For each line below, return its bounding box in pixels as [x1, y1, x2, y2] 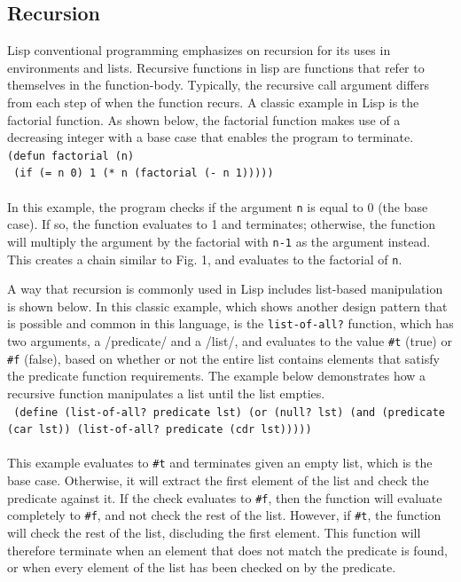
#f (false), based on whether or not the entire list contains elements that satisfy [7, 349, 440, 367]
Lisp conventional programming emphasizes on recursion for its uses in [7, 41, 391, 59]
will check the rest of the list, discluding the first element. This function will [7, 523, 421, 542]
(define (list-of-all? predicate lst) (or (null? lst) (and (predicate [13, 405, 445, 419]
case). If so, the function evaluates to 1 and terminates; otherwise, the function [7, 215, 436, 233]
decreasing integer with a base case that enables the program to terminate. [7, 128, 414, 146]
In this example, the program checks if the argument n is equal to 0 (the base [7, 197, 428, 216]
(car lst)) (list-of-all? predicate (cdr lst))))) [7, 423, 312, 436]
